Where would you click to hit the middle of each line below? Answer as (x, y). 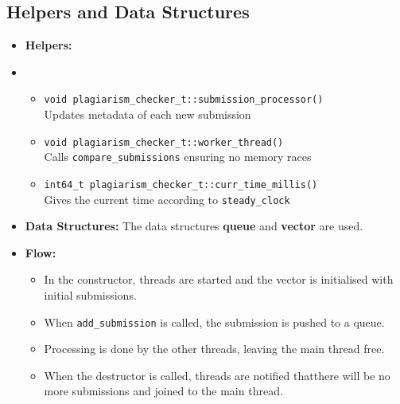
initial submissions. (90, 295)
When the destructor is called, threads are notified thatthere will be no (217, 375)
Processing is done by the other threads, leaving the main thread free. (214, 349)
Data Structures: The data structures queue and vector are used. (194, 226)
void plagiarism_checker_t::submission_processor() (184, 100)
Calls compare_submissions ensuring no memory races (178, 157)
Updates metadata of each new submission (148, 114)
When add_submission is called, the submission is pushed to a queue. (214, 322)
